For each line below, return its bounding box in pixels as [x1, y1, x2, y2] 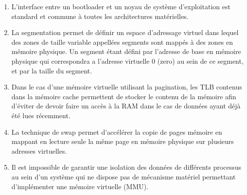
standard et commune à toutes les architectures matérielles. [11, 11, 189, 21]
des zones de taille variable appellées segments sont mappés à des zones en [11, 36, 233, 47]
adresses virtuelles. [11, 145, 67, 156]
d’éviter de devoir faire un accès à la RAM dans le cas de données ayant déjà [11, 101, 241, 111]
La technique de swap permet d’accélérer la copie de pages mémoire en [11, 126, 222, 137]
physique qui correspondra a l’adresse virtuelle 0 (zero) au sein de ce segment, [11, 55, 244, 66]
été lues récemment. [11, 110, 71, 120]
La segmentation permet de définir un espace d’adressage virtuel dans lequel [11, 27, 239, 37]
